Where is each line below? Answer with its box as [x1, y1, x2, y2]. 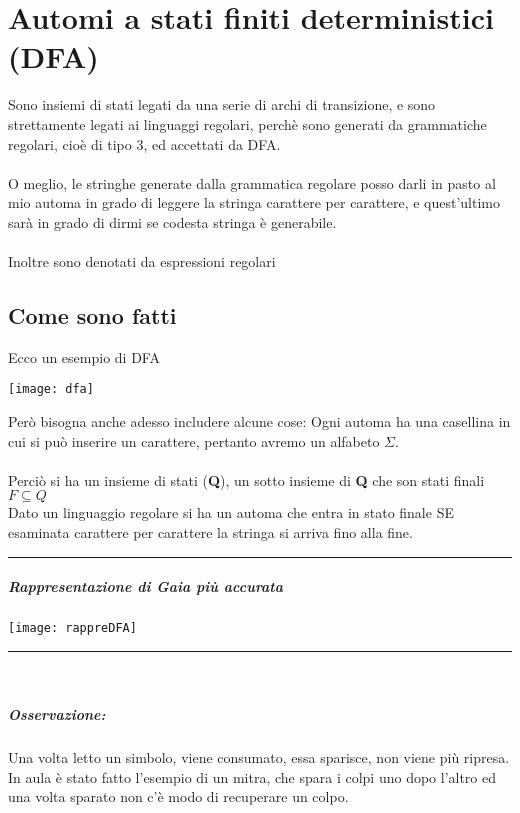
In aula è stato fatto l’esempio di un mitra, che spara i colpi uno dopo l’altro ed [8, 766, 497, 787]
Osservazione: [8, 704, 106, 725]
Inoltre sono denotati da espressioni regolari [8, 251, 276, 272]
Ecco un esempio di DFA [8, 346, 160, 367]
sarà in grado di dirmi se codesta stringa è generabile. [8, 211, 337, 232]
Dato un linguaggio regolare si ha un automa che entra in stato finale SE [8, 502, 454, 523]
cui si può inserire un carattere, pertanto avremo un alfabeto [8, 430, 380, 451]
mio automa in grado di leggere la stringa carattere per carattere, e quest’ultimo [8, 192, 501, 213]
